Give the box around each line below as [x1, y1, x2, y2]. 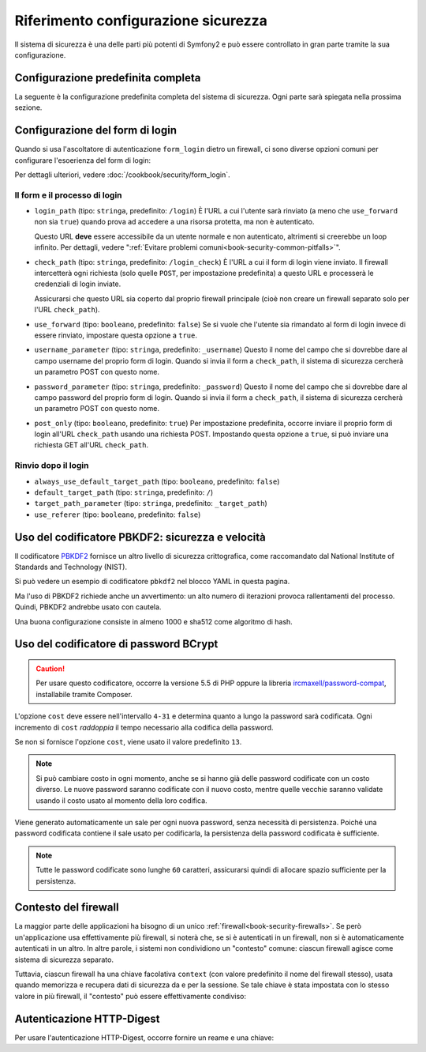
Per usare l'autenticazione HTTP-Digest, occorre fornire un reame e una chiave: [14, 1032, 275, 1043]
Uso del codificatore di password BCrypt [14, 637, 219, 651]
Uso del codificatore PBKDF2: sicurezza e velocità [14, 530, 266, 544]
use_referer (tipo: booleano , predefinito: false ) [34, 510, 201, 519]
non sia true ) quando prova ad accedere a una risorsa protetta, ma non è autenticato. [34, 217, 315, 227]
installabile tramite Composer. [35, 689, 133, 699]
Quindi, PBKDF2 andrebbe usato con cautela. [14, 602, 162, 612]
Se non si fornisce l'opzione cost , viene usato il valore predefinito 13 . [14, 737, 242, 747]
